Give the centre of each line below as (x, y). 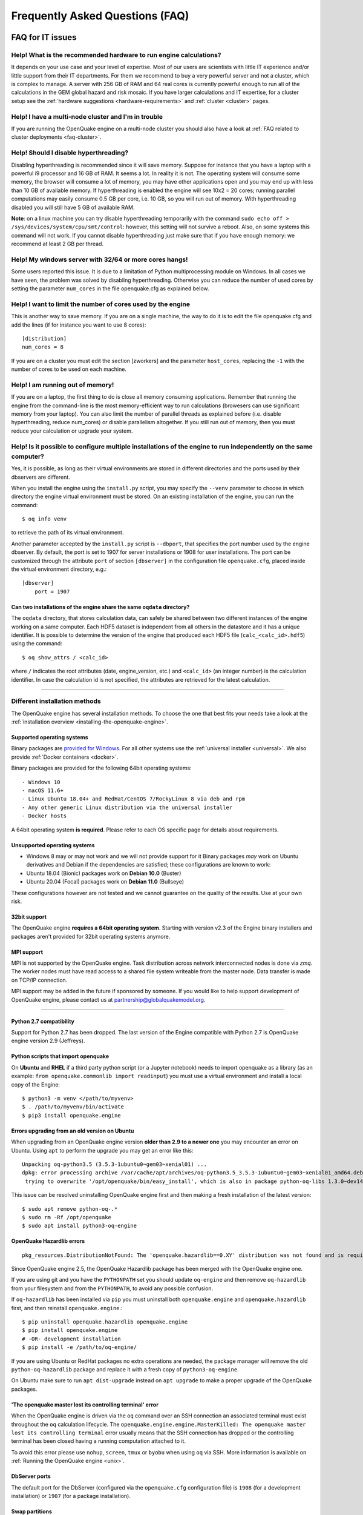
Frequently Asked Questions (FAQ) (100, 16)
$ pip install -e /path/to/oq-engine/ (80, 1347)
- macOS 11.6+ (43, 791)
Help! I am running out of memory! (63, 385)
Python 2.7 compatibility (43, 1021)
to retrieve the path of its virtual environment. (67, 533)
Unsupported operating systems (53, 845)
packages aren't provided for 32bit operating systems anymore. (91, 936)
